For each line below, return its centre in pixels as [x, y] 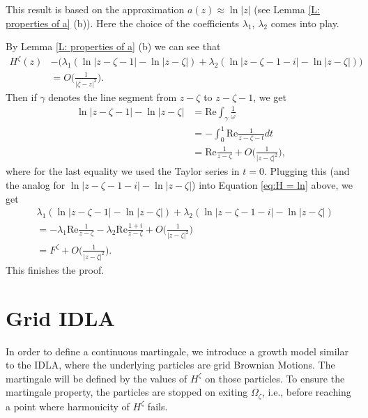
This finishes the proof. [55, 269]
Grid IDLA [60, 317]
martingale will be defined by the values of [97, 378]
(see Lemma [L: [287, 9]
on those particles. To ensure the [275, 378]
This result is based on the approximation [95, 9]
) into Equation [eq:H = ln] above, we [272, 185]
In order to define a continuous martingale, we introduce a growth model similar [177, 351]
